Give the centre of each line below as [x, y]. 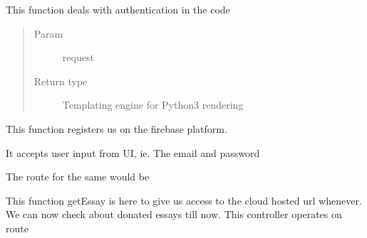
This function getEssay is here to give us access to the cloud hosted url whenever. [184, 200]
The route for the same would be [78, 177]
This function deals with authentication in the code [118, 9]
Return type [61, 81]
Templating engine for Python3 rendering [153, 105]
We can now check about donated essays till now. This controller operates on [174, 214]
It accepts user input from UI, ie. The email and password [133, 152]
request [78, 57]
